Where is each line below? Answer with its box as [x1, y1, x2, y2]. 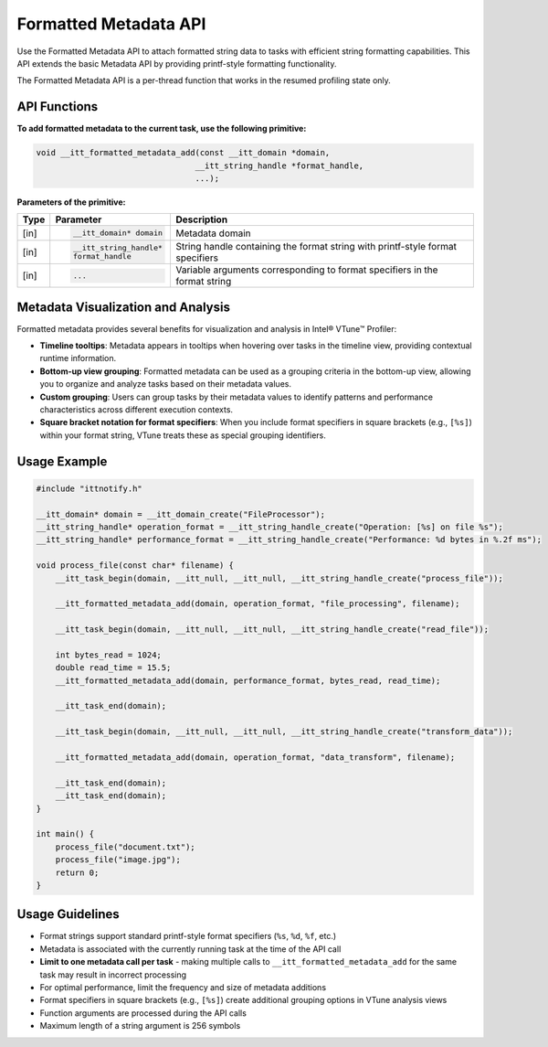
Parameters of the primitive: [16, 197, 126, 208]
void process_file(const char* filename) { [36, 561, 235, 571]
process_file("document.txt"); [55, 841, 195, 852]
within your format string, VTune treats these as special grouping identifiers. [39, 430, 326, 441]
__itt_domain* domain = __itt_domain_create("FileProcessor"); [36, 508, 326, 519]
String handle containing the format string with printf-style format [174, 240, 457, 253]
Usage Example [16, 454, 108, 469]
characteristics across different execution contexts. [39, 404, 233, 415]
